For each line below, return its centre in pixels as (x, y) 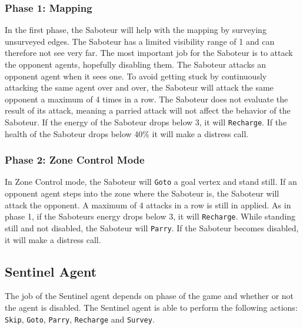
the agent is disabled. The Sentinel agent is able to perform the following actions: (151, 307)
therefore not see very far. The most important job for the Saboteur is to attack (149, 53)
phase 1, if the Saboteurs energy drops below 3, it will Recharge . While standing (150, 216)
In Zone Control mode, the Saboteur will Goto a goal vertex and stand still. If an (151, 182)
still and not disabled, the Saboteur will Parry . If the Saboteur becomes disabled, (152, 227)
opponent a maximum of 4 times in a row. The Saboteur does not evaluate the (146, 99)
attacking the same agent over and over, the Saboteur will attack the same (139, 87)
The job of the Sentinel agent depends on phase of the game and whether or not (149, 296)
